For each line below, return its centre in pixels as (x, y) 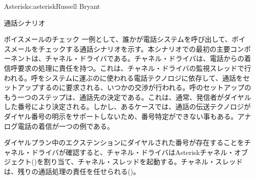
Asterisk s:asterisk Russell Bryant (52, 6)
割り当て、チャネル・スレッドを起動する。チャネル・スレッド (143, 162)
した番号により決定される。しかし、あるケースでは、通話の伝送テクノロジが (127, 106)
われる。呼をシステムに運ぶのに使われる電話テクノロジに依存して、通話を (124, 77)
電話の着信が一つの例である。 (66, 126)
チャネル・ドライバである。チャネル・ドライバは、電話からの (145, 58)
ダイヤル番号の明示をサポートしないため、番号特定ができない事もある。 (121, 116)
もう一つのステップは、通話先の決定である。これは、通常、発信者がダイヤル (128, 97)
